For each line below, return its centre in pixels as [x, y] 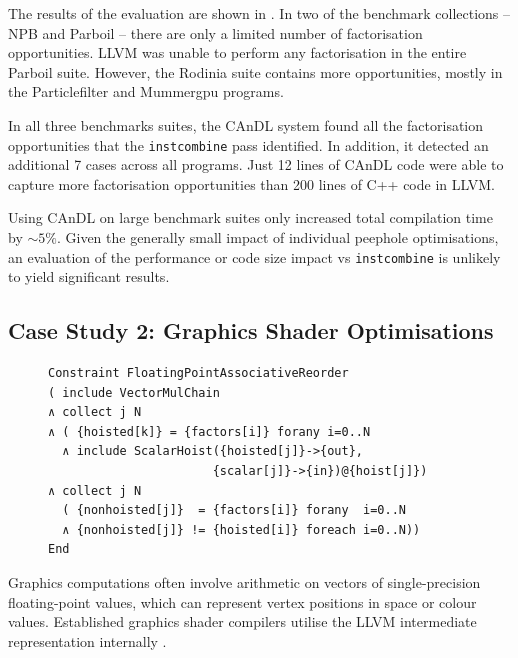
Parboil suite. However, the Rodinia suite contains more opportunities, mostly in [255, 71]
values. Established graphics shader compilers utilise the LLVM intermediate [242, 621]
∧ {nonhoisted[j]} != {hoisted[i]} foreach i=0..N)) [241, 529]
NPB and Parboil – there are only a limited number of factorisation [215, 32]
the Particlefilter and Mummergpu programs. [146, 91]
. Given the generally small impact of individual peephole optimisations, [277, 237]
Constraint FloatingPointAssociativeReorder [198, 373]
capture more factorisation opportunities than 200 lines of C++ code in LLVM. [251, 183]
